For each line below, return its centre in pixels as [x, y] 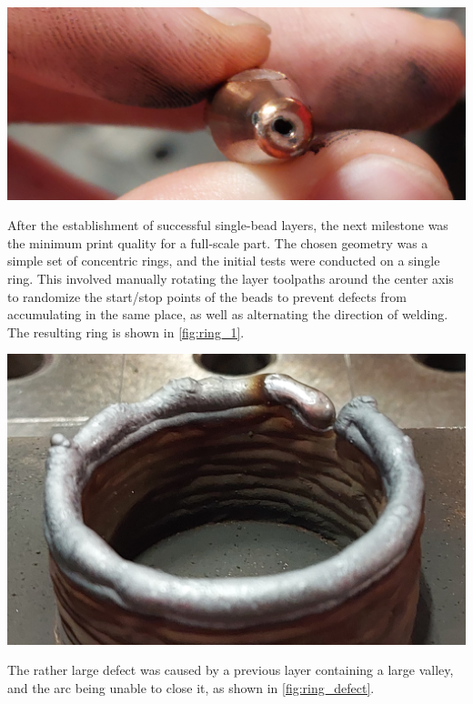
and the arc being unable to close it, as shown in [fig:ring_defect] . [191, 687]
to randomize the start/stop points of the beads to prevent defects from [207, 296]
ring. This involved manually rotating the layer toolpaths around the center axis [231, 279]
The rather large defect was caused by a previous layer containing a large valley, [231, 670]
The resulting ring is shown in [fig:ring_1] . [126, 332]
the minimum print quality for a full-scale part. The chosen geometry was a [218, 242]
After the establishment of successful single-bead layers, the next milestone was [228, 225]
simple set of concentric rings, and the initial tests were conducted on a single [224, 261]
